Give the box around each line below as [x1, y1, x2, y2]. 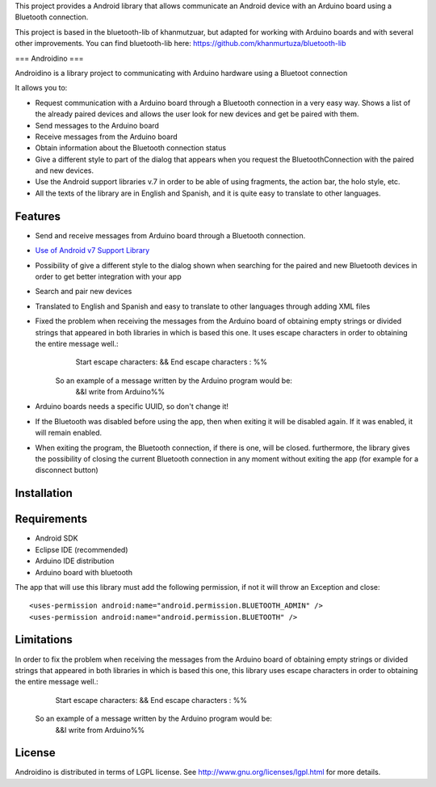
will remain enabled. [35, 428, 103, 438]
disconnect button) [35, 465, 99, 475]
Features [15, 209, 61, 223]
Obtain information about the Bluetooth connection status [35, 143, 226, 153]
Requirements [15, 512, 88, 526]
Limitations [15, 633, 73, 646]
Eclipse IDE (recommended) [35, 545, 128, 554]
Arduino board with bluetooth [35, 567, 133, 577]
